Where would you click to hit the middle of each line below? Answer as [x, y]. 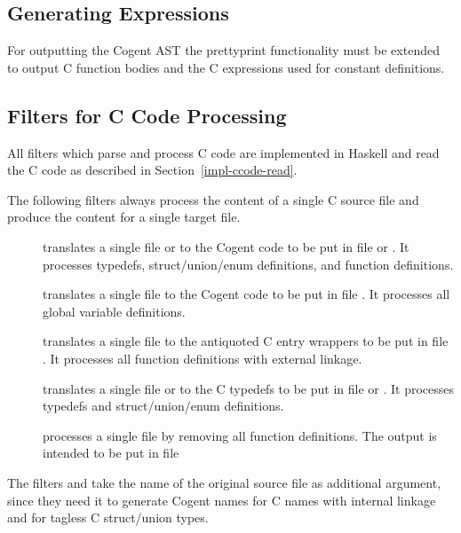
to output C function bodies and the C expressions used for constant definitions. [226, 67]
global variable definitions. [114, 311]
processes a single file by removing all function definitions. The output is [240, 435]
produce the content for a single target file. [124, 217]
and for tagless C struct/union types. [108, 517]
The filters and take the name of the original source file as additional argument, [224, 482]
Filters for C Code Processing [147, 115]
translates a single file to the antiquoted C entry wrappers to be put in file [246, 341]
